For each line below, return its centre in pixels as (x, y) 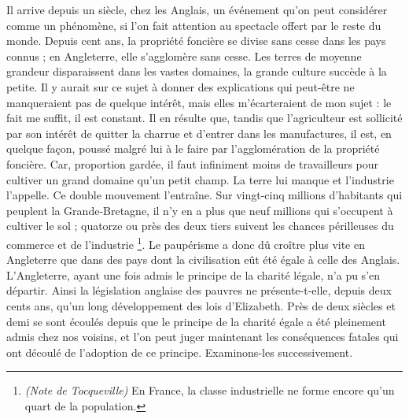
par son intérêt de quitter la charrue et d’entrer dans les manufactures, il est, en (199, 133)
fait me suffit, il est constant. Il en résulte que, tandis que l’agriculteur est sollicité (204, 118)
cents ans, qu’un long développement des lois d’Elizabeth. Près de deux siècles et (201, 305)
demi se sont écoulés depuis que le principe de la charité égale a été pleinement (196, 321)
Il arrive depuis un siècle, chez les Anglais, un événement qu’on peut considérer (197, 9)
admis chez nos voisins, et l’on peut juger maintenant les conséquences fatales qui (203, 337)
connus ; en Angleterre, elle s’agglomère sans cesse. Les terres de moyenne (184, 56)
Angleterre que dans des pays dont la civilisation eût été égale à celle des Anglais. (203, 260)
